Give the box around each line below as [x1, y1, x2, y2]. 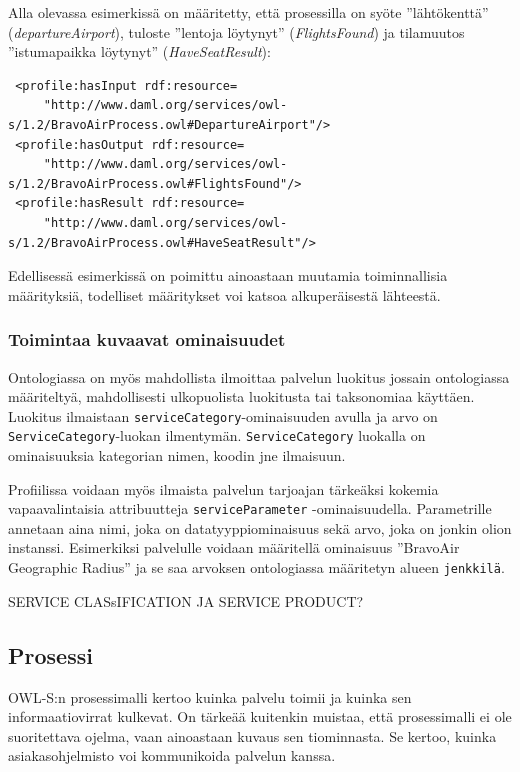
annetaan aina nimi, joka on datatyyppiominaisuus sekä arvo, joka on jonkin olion [8, 517, 512, 538]
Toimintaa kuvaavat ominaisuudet [8, 327, 286, 352]
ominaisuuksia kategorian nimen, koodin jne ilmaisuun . [8, 445, 346, 466]
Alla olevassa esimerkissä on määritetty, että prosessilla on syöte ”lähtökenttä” [8, 2, 489, 22]
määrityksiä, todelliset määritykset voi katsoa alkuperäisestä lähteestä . [8, 284, 441, 305]
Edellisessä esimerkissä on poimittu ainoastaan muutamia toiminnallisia [8, 265, 448, 286]
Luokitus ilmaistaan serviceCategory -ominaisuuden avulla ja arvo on [8, 405, 438, 426]
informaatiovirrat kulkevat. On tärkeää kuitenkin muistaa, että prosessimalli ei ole [8, 706, 512, 727]
